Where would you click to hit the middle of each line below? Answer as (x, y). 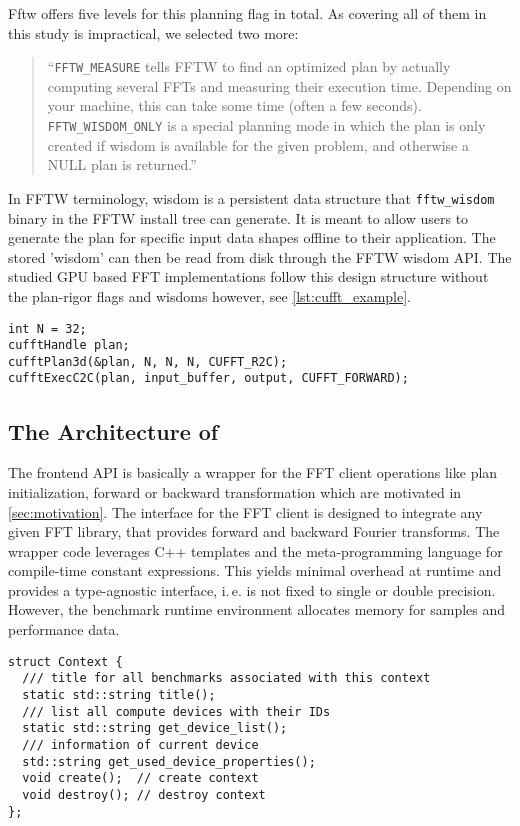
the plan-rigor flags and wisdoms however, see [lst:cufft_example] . (210, 295)
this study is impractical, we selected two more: (153, 32)
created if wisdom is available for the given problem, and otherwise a (258, 144)
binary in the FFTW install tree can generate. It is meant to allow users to (238, 217)
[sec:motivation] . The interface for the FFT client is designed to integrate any (245, 511)
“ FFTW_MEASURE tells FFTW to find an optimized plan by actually (249, 66)
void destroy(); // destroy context (144, 794)
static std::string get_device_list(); (155, 728)
